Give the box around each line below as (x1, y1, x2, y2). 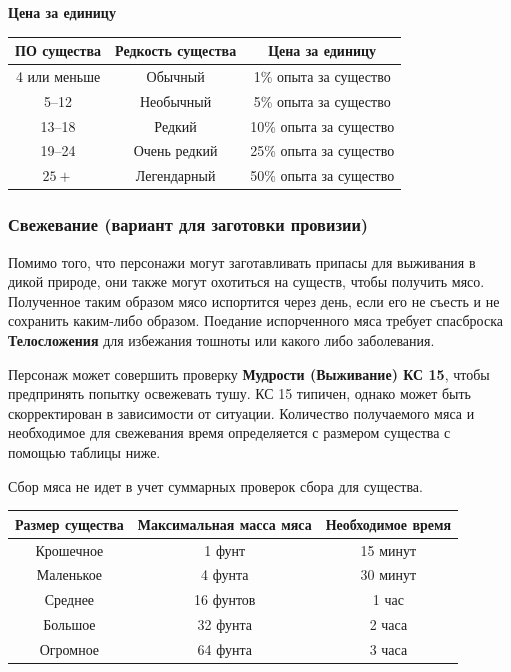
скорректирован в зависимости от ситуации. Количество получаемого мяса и (8, 402, 475, 423)
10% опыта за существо (250, 115, 395, 136)
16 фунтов (194, 589, 256, 610)
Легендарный (135, 165, 216, 186)
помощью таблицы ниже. (8, 441, 161, 462)
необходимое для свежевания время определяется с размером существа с (8, 422, 451, 443)
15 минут (360, 539, 417, 560)
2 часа (369, 614, 408, 635)
